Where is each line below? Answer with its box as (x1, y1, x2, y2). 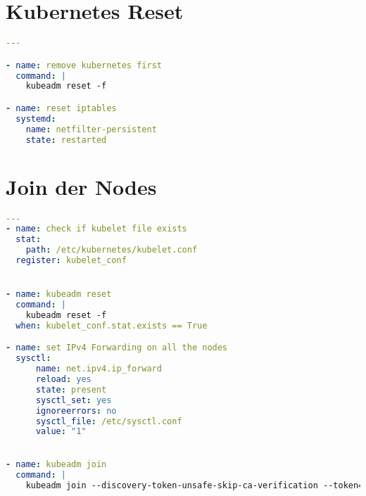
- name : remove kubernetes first (6, 60, 162, 70)
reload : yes (35, 374, 91, 385)
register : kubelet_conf (15, 255, 127, 266)
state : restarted (25, 134, 107, 145)
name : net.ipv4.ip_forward (35, 364, 162, 374)
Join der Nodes (6, 172, 157, 201)
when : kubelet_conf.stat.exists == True (15, 320, 208, 331)
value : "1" (35, 426, 87, 437)
